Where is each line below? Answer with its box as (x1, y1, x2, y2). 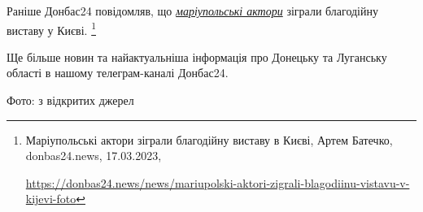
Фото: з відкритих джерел (7, 92, 134, 109)
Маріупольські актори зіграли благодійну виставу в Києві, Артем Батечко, (25, 131, 393, 148)
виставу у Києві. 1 (7, 19, 97, 38)
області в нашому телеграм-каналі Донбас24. (7, 64, 229, 81)
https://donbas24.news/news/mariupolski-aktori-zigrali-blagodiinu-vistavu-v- (25, 174, 410, 191)
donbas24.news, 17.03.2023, (25, 147, 162, 164)
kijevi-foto (25, 190, 76, 207)
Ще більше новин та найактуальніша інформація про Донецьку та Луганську (7, 48, 387, 65)
